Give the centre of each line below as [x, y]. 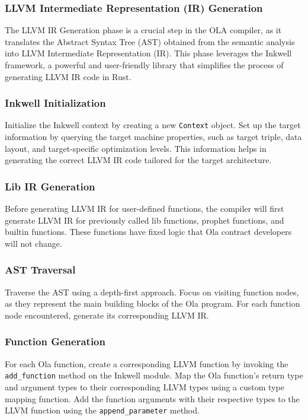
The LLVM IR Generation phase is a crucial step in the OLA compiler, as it [143, 30]
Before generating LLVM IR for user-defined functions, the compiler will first [145, 209]
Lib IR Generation [50, 186]
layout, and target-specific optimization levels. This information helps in [136, 148]
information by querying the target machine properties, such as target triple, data [153, 137]
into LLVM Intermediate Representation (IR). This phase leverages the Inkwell [148, 53]
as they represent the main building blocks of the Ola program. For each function [153, 303]
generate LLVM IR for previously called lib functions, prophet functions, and [145, 220]
